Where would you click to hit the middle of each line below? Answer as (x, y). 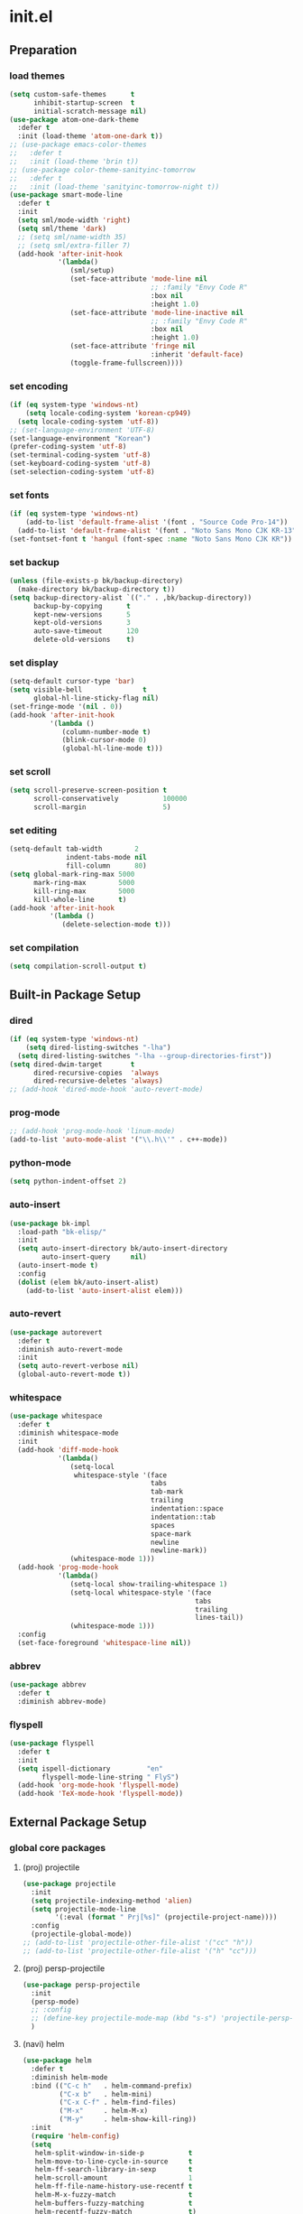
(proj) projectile (51, 1867)
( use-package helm (57, 2061)
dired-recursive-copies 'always (96, 1073)
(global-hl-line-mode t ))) (113, 749)
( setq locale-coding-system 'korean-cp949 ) (109, 413)
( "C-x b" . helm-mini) (106, 2094)
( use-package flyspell (52, 1744)
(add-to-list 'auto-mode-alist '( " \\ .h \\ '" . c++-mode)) (119, 1140)
